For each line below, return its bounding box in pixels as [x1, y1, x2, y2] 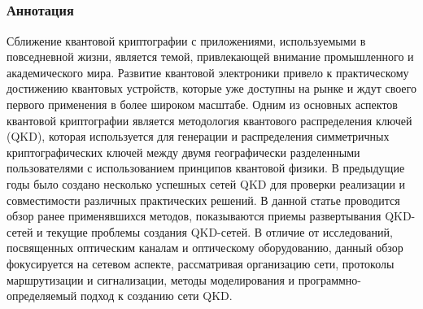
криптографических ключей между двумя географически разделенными [7, 143, 360, 160]
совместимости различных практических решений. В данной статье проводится [7, 191, 400, 208]
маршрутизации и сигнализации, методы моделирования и [7, 271, 295, 288]
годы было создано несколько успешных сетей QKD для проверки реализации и [7, 176, 406, 193]
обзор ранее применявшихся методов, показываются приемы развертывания [7, 207, 382, 224]
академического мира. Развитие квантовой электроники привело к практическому [7, 63, 409, 81]
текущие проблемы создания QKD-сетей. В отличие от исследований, [46, 223, 393, 240]
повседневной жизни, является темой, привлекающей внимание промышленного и [7, 48, 414, 65]
